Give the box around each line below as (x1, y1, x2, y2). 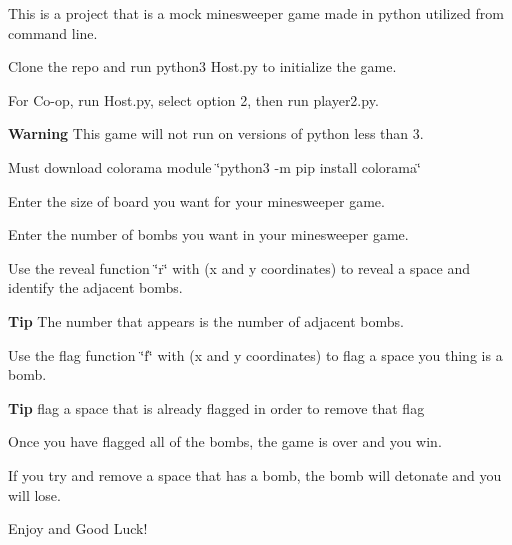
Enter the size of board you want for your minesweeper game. (8, 190, 385, 211)
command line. (8, 22, 98, 43)
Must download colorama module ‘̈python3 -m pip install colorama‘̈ (8, 156, 421, 177)
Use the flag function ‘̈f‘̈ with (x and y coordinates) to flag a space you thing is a (8, 344, 503, 365)
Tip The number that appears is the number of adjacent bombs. (8, 310, 404, 331)
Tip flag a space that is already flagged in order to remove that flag (8, 397, 425, 418)
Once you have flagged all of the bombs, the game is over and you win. (8, 431, 442, 452)
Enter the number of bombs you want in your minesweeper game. (8, 224, 409, 245)
